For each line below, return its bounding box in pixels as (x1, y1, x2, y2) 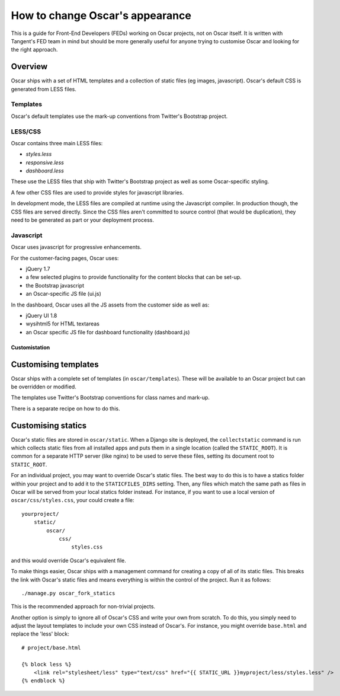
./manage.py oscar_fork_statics (21, 590, 116, 596)
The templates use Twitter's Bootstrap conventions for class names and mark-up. (11, 394, 210, 401)
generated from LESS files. (11, 85, 77, 92)
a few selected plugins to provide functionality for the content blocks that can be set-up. (25, 273, 242, 281)
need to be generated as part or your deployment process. (11, 216, 154, 224)
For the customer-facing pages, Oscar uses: (11, 254, 119, 261)
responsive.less (25, 159, 65, 166)
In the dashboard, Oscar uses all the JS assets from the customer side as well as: (11, 301, 210, 308)
